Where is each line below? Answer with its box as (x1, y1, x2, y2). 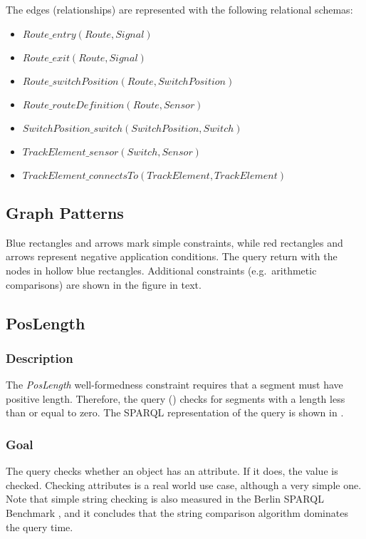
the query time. (6, 519, 73, 534)
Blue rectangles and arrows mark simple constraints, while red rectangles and (6, 235, 343, 250)
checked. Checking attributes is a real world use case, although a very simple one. (6, 477, 362, 492)
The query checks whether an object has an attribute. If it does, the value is (6, 463, 338, 478)
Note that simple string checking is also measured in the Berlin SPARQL (6, 491, 324, 506)
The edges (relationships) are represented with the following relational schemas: (6, 2, 353, 16)
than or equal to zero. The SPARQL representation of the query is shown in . (6, 405, 344, 420)
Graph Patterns (6, 201, 124, 223)
